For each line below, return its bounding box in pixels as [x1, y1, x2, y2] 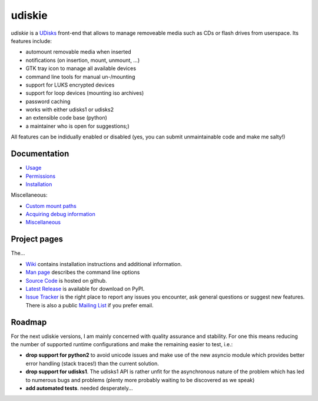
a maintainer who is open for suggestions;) [25, 122, 130, 130]
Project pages [11, 234, 63, 244]
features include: [11, 37, 52, 44]
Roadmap [11, 317, 47, 327]
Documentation [11, 149, 69, 159]
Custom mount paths [25, 202, 77, 209]
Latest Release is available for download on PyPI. [25, 285, 145, 292]
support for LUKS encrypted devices [25, 81, 115, 88]
